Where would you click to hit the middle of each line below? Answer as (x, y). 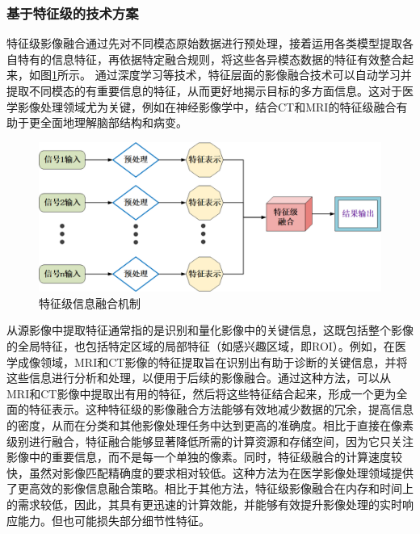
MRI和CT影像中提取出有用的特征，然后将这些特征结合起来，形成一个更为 (202, 393)
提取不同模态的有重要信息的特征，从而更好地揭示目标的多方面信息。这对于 (204, 90)
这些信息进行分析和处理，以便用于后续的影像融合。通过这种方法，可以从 (199, 378)
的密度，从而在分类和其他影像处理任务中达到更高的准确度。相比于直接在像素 (210, 425)
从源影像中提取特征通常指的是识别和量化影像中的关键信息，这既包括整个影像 (210, 330)
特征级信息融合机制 (90, 303)
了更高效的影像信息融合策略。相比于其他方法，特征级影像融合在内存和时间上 (210, 488)
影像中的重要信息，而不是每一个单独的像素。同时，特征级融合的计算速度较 (204, 457)
